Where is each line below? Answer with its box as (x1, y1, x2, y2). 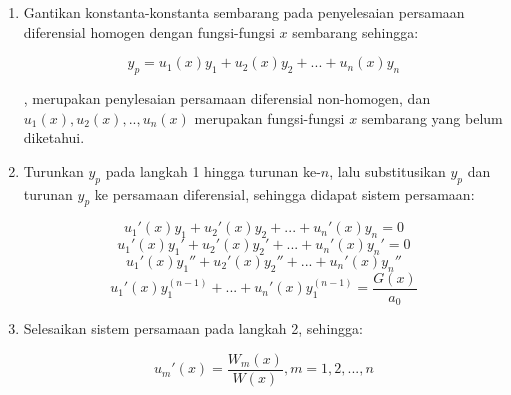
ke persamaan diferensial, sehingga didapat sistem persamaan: (94, 183, 475, 204)
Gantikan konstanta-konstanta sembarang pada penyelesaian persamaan (23, 2, 465, 22)
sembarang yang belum (361, 107, 503, 128)
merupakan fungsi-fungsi (194, 107, 345, 128)
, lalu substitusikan (329, 160, 446, 181)
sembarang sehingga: (292, 21, 419, 42)
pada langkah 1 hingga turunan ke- (105, 160, 321, 181)
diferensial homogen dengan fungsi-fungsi (23, 21, 275, 42)
